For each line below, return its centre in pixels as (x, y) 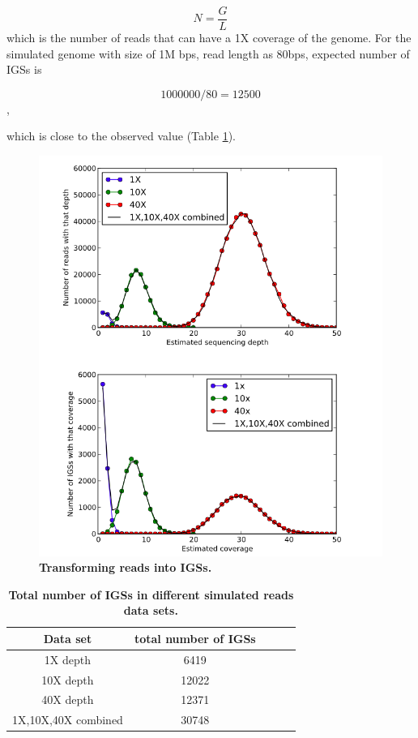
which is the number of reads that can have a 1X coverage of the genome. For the (209, 38)
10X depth (68, 679)
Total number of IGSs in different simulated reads (151, 594)
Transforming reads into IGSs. (126, 567)
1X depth (68, 659)
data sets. (151, 610)
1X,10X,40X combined (68, 720)
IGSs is (24, 69)
